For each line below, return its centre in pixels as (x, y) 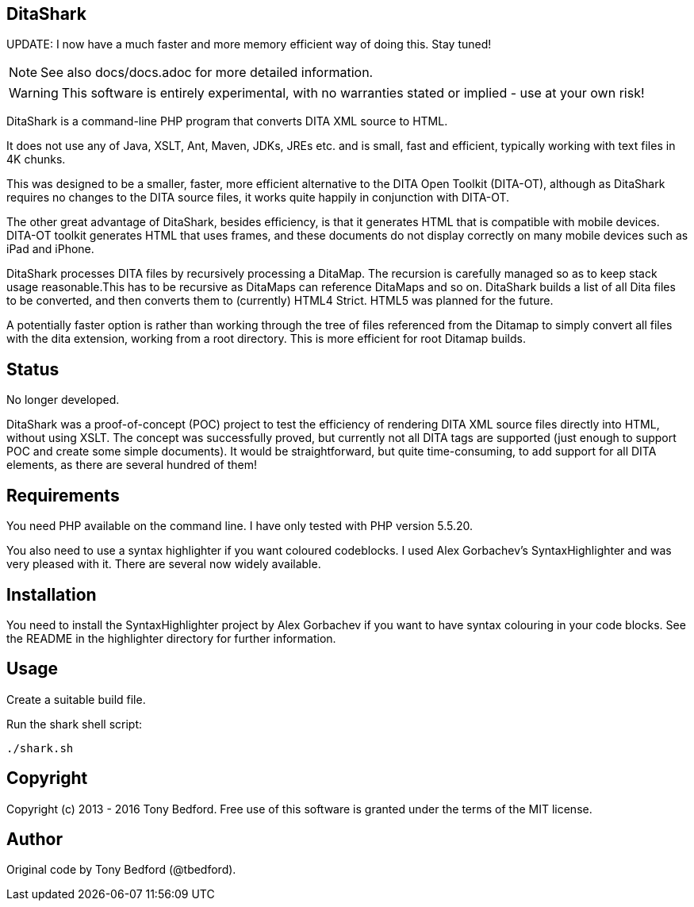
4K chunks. (36, 159)
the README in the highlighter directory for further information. (171, 638)
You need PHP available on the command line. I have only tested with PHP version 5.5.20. (240, 526)
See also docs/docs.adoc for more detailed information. (207, 73)
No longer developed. (63, 400)
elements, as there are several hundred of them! (132, 465)
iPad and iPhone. (50, 249)
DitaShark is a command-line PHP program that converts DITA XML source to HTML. (227, 121)
